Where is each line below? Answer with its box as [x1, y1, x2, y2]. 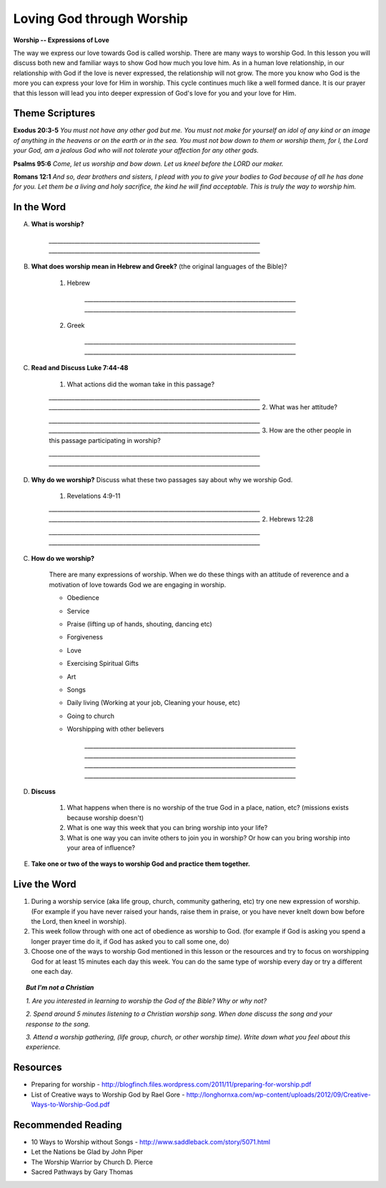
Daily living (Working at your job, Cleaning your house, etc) [66, 699, 241, 707]
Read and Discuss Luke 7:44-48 [31, 364, 129, 372]
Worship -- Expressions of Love [13, 36, 110, 44]
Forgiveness [66, 633, 104, 642]
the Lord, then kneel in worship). [31, 917, 127, 926]
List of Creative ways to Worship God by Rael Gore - [31, 1090, 185, 1099]
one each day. [31, 967, 73, 976]
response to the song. [26, 1019, 91, 1028]
